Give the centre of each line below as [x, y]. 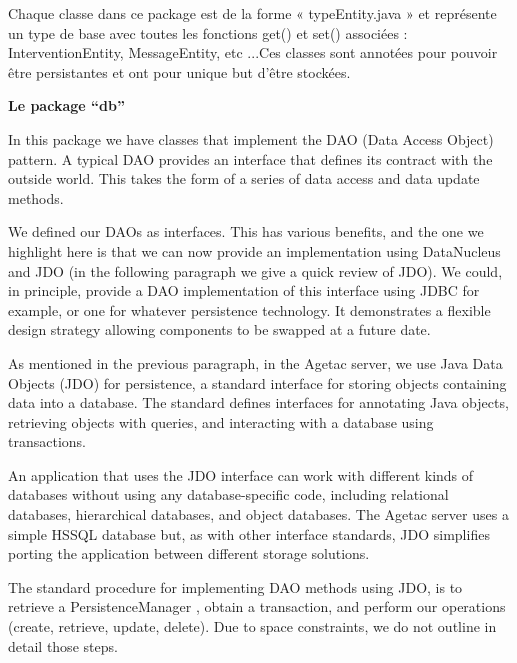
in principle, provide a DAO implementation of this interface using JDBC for [244, 290]
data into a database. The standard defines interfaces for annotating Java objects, [258, 402]
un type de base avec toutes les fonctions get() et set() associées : [208, 32]
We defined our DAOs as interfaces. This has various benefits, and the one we [246, 231]
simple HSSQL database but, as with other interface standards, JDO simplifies [249, 533]
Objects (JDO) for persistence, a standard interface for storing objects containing [257, 382]
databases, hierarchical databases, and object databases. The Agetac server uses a [258, 514]
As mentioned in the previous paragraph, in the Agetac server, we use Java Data [255, 362]
